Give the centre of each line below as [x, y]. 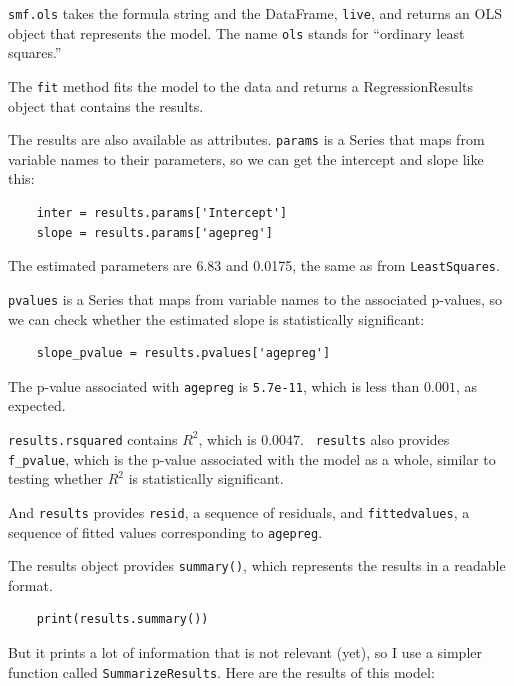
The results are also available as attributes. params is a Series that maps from [246, 139]
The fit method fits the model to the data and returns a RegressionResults [240, 85]
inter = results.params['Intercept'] [162, 213]
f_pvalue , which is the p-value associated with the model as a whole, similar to [252, 458]
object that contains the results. [106, 105]
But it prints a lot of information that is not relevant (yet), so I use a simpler [245, 652]
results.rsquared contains [93, 438]
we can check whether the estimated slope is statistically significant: [216, 318]
